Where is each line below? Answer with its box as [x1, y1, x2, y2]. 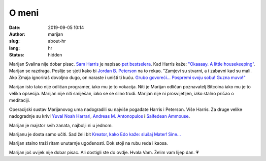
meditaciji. [9, 97, 31, 103]
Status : [9, 52, 25, 58]
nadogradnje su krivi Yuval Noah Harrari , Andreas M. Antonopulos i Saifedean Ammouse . [9, 113, 190, 119]
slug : [9, 38, 20, 44]
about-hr [48, 38, 66, 44]
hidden [48, 52, 63, 58]
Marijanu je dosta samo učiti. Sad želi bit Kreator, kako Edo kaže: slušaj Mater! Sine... [9, 132, 181, 137]
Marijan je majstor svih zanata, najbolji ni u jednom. [9, 122, 113, 128]
